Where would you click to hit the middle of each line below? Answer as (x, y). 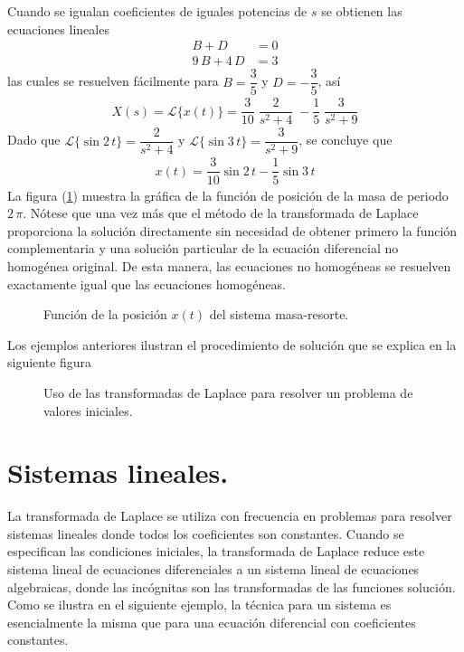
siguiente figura (50, 362)
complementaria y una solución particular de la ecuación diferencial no (203, 248)
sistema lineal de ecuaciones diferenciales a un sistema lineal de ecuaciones (213, 569)
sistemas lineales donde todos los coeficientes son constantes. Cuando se (206, 533)
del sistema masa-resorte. (279, 314)
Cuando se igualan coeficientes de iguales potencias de (157, 11)
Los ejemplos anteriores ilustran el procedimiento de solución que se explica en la (232, 344)
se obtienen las (362, 11)
